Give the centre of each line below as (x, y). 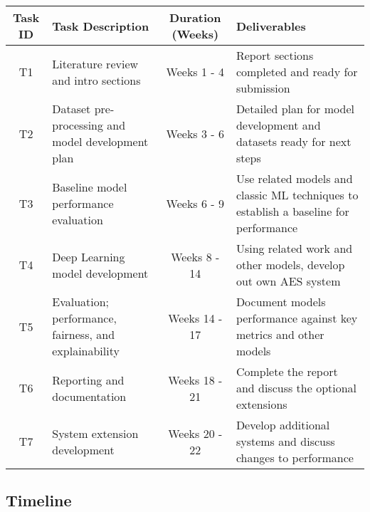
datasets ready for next (294, 141)
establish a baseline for (292, 211)
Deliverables (271, 26)
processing (78, 125)
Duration (195, 17)
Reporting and (88, 380)
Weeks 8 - (195, 256)
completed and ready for (297, 72)
